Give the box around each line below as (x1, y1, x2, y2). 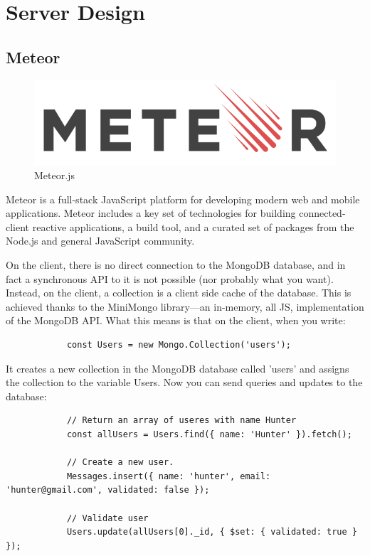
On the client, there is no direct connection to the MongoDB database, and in (6, 257, 346, 272)
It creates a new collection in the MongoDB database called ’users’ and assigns (6, 360, 349, 375)
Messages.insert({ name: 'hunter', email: (66, 471, 271, 481)
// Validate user (66, 513, 149, 523)
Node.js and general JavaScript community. (6, 233, 195, 248)
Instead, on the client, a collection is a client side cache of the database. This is (6, 285, 351, 300)
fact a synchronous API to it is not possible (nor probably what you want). (6, 271, 334, 286)
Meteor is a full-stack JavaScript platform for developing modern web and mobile (6, 191, 360, 206)
